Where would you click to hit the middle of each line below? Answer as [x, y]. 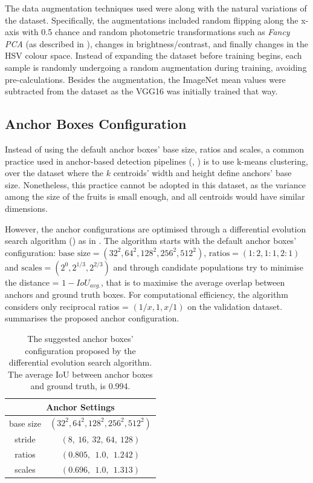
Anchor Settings [80, 406]
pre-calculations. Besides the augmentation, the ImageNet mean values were [145, 79]
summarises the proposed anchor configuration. [92, 318]
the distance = [32, 282]
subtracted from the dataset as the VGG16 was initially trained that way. [141, 91]
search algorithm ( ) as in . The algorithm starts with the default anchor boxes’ [151, 241]
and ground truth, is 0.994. [80, 386]
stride [25, 439]
